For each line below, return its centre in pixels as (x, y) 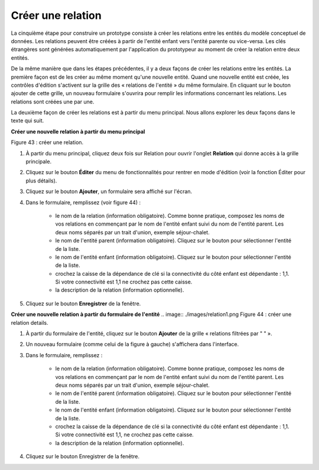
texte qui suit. (27, 120)
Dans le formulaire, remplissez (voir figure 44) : (83, 202)
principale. (39, 162)
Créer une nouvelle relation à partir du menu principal (78, 131)
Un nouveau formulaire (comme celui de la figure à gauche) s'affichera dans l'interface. (132, 344)
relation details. (30, 322)
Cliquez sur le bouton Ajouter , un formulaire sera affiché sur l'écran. (109, 191)
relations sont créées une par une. (53, 102)
